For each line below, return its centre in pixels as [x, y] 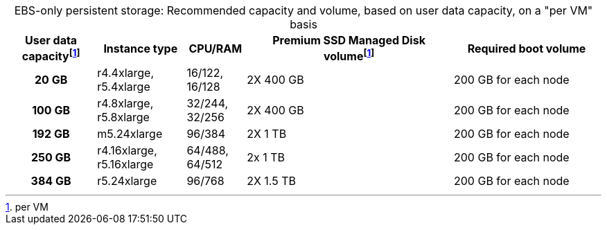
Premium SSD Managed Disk [349, 40]
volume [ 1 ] [349, 55]
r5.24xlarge [127, 181]
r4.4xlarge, [126, 73]
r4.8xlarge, [125, 104]
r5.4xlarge [124, 87]
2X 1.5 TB [272, 181]
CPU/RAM [215, 48]
